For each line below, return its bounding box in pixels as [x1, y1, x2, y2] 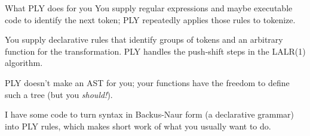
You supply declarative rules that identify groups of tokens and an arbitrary [5, 33, 283, 46]
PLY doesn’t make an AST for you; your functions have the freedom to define [5, 76, 290, 88]
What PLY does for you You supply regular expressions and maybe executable [5, 2, 293, 14]
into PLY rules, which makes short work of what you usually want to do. [5, 119, 271, 132]
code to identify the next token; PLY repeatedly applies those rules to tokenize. [5, 13, 296, 26]
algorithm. [5, 56, 43, 69]
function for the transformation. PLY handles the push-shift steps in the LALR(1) [5, 45, 306, 57]
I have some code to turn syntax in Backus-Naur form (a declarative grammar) [5, 108, 294, 121]
